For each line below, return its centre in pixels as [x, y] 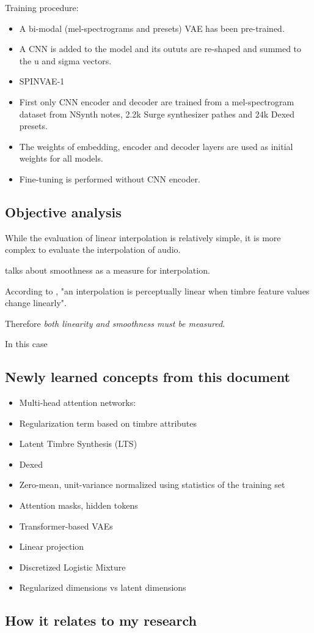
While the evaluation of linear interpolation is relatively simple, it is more [143, 237]
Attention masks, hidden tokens [78, 505]
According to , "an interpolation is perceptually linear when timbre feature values [157, 290]
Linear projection [52, 546]
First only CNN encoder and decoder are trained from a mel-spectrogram [157, 101]
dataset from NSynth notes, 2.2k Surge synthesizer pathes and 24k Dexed [157, 114]
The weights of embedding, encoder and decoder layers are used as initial [156, 146]
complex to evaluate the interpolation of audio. [93, 249]
